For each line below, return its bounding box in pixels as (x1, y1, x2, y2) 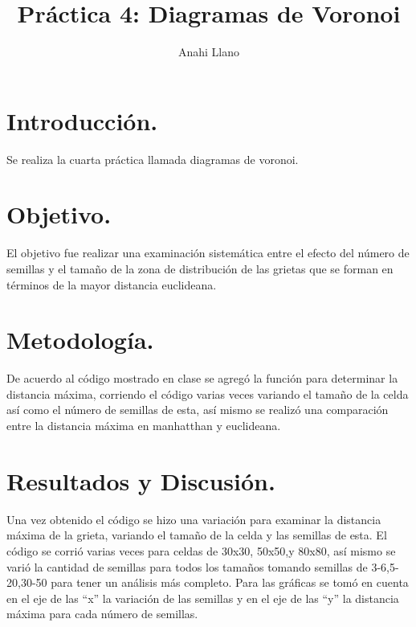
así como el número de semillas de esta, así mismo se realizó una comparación (6, 401, 389, 418)
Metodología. (6, 323, 154, 356)
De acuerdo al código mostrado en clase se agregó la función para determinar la (6, 370, 398, 387)
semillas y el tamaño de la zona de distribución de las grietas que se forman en (6, 260, 394, 277)
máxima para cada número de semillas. (6, 605, 198, 622)
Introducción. (6, 104, 158, 137)
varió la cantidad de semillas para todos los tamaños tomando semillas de (6, 558, 368, 575)
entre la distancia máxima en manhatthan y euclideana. (6, 417, 281, 434)
